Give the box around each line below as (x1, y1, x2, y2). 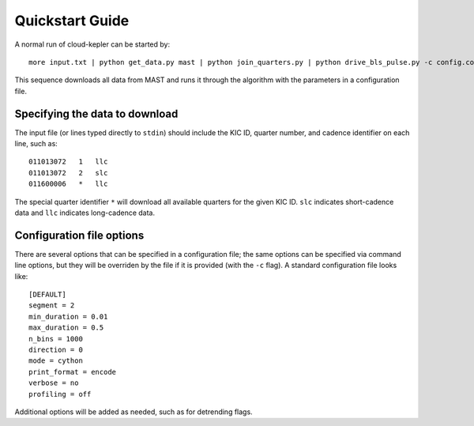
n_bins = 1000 (28, 334, 83, 343)
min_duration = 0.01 (28, 312, 108, 321)
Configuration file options (14, 228, 145, 242)
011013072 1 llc (28, 157, 108, 166)
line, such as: (14, 139, 58, 149)
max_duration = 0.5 (28, 323, 104, 332)
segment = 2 (28, 301, 75, 310)
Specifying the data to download (14, 107, 179, 120)
